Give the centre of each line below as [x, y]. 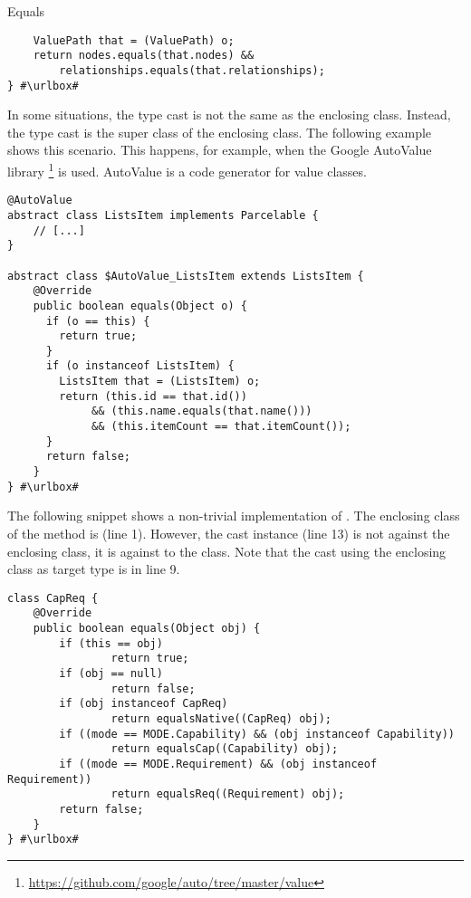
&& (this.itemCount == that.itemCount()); [221, 427]
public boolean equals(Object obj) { [147, 629]
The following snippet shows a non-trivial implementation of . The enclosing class [234, 516]
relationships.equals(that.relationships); [192, 70]
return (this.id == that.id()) [153, 396]
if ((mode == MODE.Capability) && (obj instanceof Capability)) [257, 734]
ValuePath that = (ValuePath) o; [134, 40]
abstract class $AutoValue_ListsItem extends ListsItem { [186, 276]
